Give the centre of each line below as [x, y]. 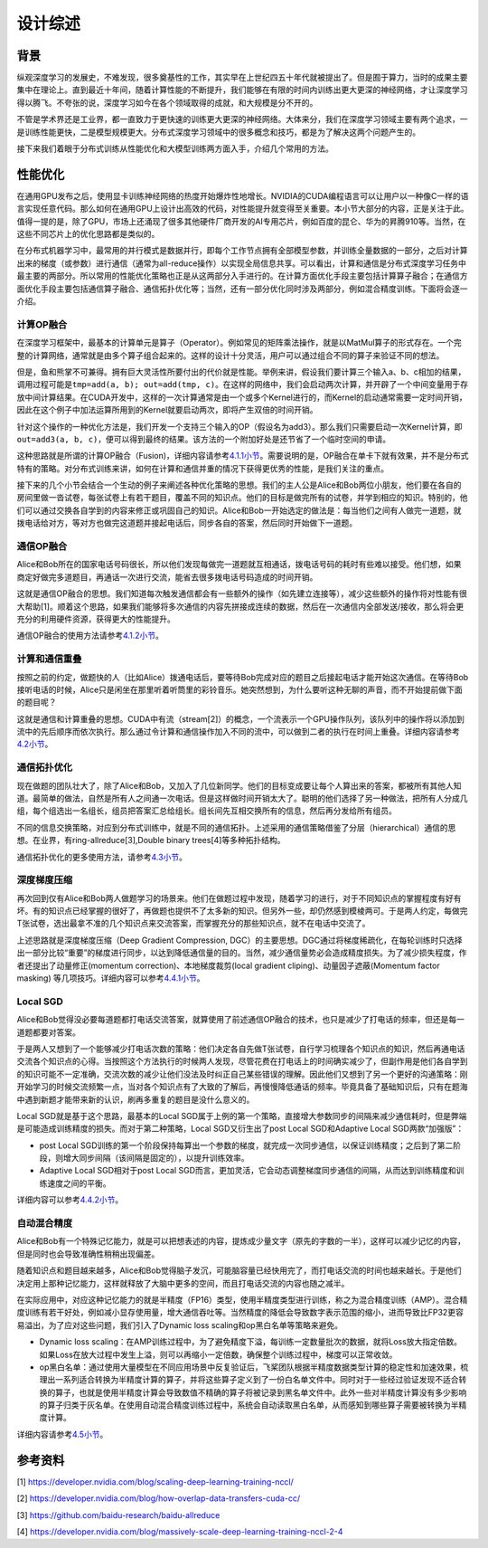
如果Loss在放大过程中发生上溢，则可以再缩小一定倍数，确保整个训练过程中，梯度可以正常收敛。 [218, 1354]
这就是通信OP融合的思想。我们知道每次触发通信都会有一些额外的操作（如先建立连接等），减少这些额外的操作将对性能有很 [242, 594]
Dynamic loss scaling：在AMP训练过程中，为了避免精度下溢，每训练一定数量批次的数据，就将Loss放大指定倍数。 [251, 1342]
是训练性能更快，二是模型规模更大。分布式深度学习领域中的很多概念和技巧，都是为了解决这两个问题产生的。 [218, 132]
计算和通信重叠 [49, 659]
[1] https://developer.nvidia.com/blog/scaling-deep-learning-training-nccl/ [155, 1482]
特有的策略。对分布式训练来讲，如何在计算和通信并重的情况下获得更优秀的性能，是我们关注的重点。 [202, 468]
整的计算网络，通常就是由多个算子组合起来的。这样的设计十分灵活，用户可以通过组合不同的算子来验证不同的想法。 [230, 355]
